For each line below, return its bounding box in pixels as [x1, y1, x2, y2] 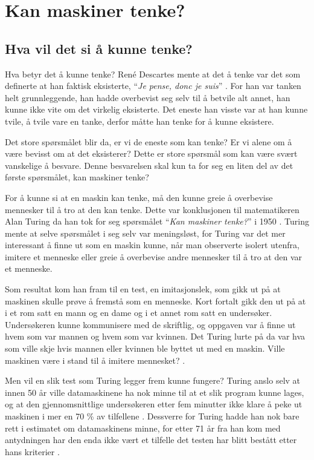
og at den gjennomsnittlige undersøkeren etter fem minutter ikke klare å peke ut [5, 398, 303, 410]
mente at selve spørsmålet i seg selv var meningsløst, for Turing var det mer [5, 226, 286, 239]
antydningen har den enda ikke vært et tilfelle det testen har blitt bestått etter [5, 433, 297, 446]
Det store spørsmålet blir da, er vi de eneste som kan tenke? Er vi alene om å [5, 135, 292, 148]
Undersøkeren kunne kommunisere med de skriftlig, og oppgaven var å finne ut [5, 318, 296, 330]
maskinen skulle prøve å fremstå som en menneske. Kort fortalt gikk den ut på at [5, 294, 306, 307]
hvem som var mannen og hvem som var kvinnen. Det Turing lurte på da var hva [5, 330, 306, 343]
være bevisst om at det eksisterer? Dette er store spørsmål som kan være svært [5, 147, 298, 160]
